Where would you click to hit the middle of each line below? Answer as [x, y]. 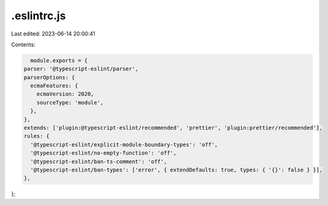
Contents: [23, 44]
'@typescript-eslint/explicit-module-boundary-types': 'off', [124, 145]
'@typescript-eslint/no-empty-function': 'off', [104, 153]
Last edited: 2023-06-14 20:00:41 [53, 34]
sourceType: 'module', [70, 102]
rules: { [37, 136]
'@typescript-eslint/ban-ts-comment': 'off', [99, 161]
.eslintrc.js [39, 16]
